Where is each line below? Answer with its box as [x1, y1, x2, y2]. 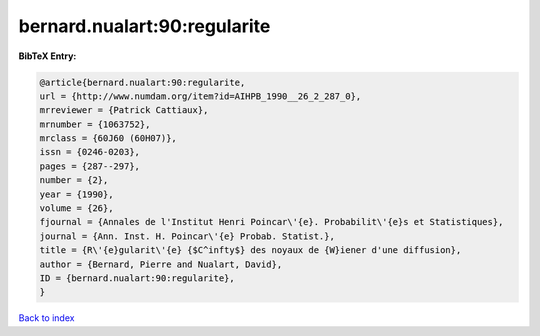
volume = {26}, [39, 203, 114, 214]
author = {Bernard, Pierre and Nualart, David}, [39, 258, 283, 270]
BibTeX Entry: [18, 50, 77, 62]
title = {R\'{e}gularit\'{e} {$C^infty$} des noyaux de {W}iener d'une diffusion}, [39, 245, 462, 256]
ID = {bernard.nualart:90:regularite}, [39, 273, 235, 284]
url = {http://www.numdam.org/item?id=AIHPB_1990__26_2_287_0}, [39, 90, 362, 102]
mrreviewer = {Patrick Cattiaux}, [39, 105, 209, 116]
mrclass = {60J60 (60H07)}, [39, 133, 177, 144]
